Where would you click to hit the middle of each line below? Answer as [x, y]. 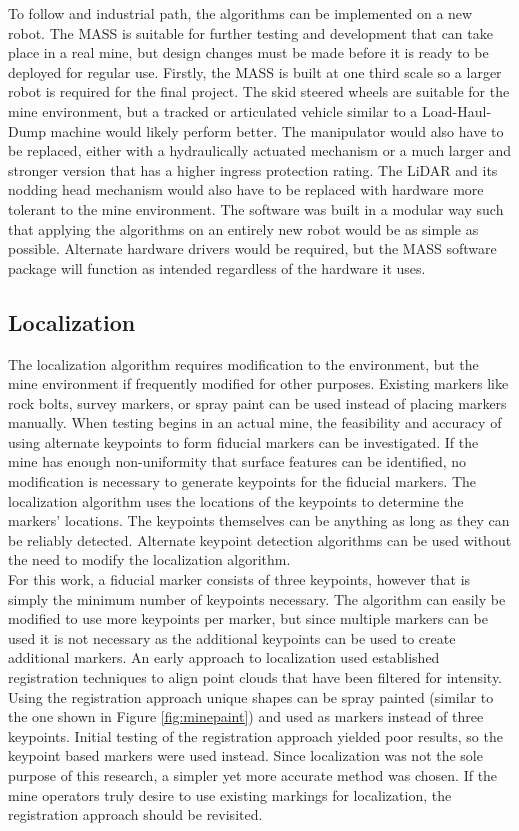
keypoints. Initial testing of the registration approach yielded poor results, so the [255, 735]
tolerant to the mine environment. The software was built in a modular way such [256, 208]
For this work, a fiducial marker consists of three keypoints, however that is [239, 579]
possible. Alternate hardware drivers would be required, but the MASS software [252, 248]
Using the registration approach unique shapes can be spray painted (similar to [251, 696]
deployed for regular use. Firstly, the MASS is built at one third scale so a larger [255, 71]
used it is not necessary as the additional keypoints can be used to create [232, 637]
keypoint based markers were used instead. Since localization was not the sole [245, 755]
